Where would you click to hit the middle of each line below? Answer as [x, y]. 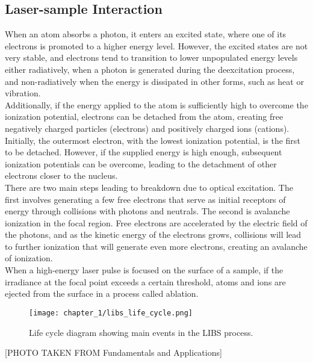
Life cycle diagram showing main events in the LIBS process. [141, 332]
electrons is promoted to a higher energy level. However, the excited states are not [156, 45]
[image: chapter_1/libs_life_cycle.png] [111, 313]
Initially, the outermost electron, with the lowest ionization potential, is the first [153, 140]
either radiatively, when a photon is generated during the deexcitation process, [150, 69]
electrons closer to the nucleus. [61, 175]
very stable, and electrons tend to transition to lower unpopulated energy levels [151, 57]
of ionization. [29, 258]
